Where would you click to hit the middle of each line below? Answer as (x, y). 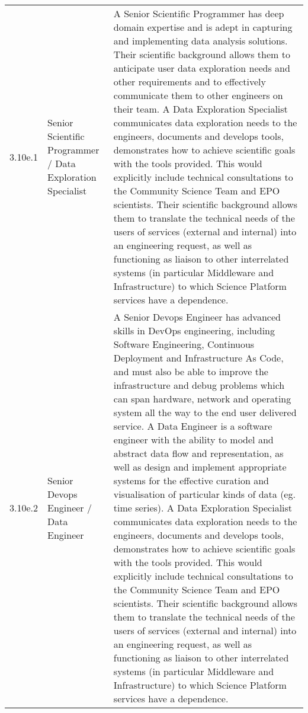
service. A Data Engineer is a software (193, 426)
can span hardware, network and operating (202, 399)
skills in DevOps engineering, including (194, 330)
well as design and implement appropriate (200, 467)
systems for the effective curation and (191, 480)
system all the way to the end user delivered (205, 412)
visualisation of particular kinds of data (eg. (204, 494)
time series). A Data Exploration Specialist (203, 508)
